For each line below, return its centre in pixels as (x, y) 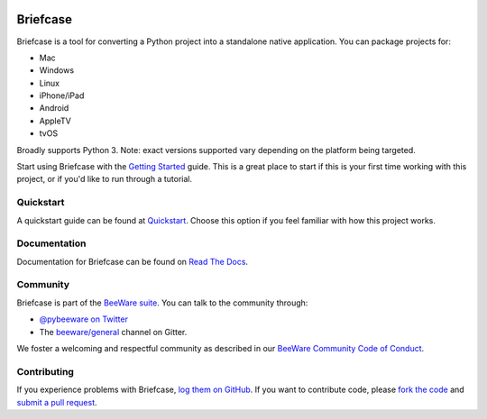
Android (54, 108)
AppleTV (55, 121)
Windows (57, 70)
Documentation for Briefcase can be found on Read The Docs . (132, 261)
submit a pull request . (57, 402)
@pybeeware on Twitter (83, 319)
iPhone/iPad (62, 96)
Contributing (45, 371)
